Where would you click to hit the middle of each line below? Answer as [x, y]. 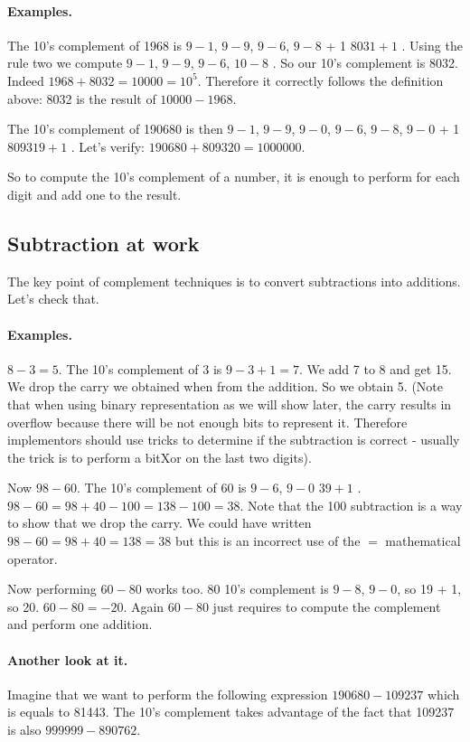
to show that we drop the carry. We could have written [160, 523]
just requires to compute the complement [327, 606]
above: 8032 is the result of [82, 98]
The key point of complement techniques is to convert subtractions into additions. [234, 281]
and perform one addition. [80, 624]
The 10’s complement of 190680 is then [115, 129]
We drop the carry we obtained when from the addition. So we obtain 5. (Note [226, 386]
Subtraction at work [103, 243]
